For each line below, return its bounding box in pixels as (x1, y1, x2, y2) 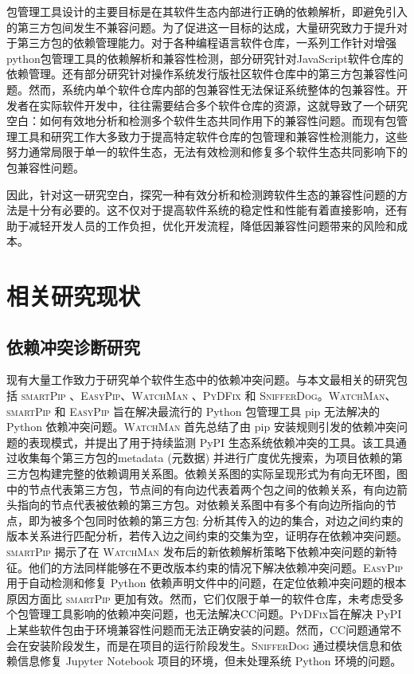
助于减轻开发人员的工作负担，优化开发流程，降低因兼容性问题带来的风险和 (6, 217, 396, 233)
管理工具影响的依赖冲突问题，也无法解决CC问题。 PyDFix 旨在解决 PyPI (28, 605, 402, 622)
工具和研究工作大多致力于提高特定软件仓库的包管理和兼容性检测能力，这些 (17, 127, 408, 144)
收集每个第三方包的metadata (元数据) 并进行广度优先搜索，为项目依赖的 (17, 449, 392, 466)
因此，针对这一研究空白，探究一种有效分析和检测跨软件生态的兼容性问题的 (6, 186, 396, 202)
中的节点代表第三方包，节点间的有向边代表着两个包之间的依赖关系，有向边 (6, 480, 396, 497)
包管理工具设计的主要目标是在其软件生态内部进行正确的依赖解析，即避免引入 (6, 3, 408, 19)
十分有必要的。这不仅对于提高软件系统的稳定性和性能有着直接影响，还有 (28, 202, 408, 218)
